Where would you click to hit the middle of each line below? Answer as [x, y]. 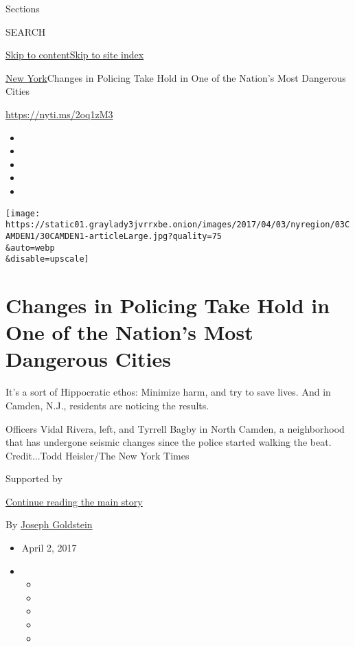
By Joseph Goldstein [49, 524]
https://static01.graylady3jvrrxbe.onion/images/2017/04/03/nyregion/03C [178, 225]
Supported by [34, 478]
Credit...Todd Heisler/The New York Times [98, 455]
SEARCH [26, 31]
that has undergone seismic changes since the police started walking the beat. [169, 442]
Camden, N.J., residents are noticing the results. [107, 405]
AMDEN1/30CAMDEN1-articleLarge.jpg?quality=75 [114, 236]
